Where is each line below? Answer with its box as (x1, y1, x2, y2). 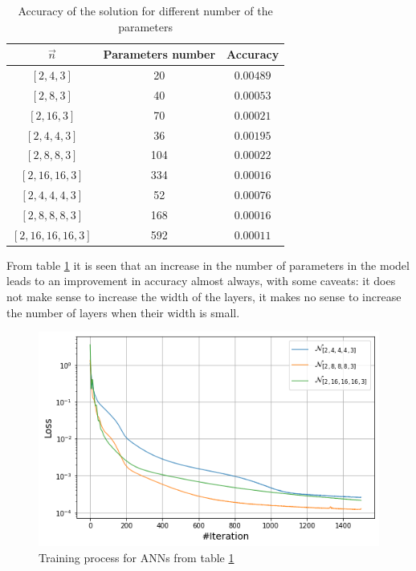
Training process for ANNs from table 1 (39, 549, 235, 565)
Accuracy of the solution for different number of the (18, 2, 273, 18)
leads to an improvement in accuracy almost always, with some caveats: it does (6, 272, 396, 289)
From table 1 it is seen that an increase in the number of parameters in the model (6, 256, 410, 273)
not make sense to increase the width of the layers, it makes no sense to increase (6, 288, 402, 305)
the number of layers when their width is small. (6, 304, 240, 320)
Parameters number (103, 46, 216, 63)
